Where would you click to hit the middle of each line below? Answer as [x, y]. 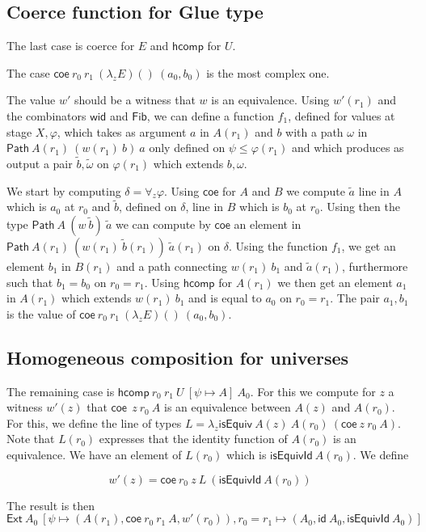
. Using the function [278, 245]
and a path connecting [172, 266]
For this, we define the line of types [94, 422]
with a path [314, 131]
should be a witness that [135, 100]
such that [30, 282]
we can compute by [163, 224]
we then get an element [335, 282]
